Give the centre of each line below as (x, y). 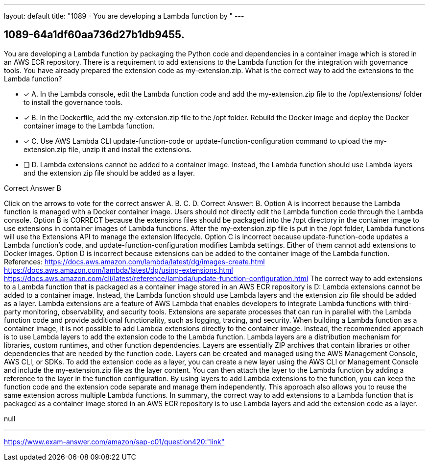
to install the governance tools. (73, 102)
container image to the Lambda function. (89, 126)
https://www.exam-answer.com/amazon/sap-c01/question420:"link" (114, 441)
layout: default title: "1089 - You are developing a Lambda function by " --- (124, 16)
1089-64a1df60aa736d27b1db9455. (94, 35)
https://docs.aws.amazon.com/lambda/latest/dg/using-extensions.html (119, 270)
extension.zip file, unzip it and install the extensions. (108, 149)
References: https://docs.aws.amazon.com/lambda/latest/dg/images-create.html (134, 261)
